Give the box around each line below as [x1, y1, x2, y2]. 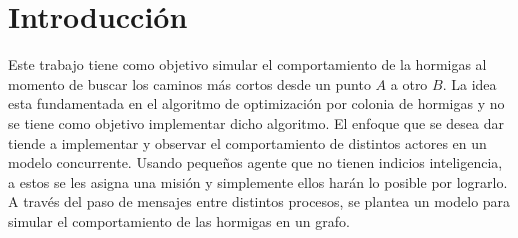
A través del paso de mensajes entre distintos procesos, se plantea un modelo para [8, 191, 511, 212]
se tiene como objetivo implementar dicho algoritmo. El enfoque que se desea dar [8, 112, 504, 133]
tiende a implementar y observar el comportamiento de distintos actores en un [8, 132, 487, 153]
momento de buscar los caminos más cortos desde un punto [8, 73, 371, 94]
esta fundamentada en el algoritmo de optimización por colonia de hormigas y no [8, 93, 505, 114]
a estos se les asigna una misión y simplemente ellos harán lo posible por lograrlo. [8, 171, 508, 192]
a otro [390, 73, 428, 94]
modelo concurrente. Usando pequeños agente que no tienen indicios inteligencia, [8, 152, 503, 173]
